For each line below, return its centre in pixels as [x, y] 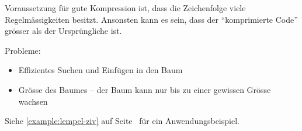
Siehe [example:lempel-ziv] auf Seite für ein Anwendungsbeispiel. [122, 121]
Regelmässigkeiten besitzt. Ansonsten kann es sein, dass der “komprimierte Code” [151, 19]
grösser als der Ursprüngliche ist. [63, 31]
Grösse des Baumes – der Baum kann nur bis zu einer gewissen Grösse [145, 89]
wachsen [33, 101]
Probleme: [23, 50]
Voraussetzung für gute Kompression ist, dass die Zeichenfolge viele [125, 8]
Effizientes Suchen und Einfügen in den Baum [100, 70]
